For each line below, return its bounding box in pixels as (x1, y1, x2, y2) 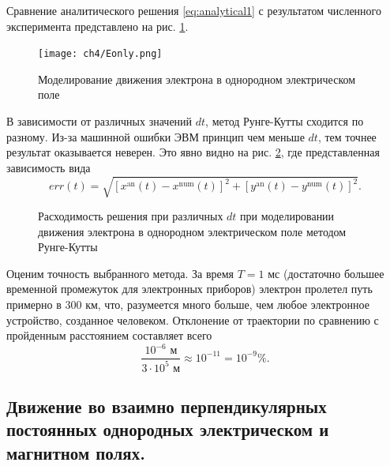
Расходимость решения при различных (38, 207, 223, 224)
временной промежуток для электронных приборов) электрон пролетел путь (6, 280, 373, 297)
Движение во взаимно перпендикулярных (6, 394, 327, 418)
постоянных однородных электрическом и (6, 417, 329, 442)
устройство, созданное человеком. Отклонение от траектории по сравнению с (6, 311, 379, 328)
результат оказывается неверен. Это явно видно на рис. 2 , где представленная (6, 144, 380, 160)
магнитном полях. (6, 440, 145, 464)
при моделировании (240, 207, 335, 224)
